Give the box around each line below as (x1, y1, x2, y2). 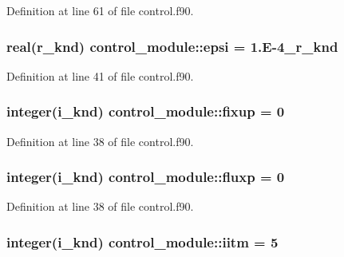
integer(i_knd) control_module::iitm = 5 (6, 231, 279, 251)
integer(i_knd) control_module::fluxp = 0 (6, 167, 285, 187)
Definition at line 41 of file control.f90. (6, 67, 194, 84)
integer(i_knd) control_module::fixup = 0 (6, 101, 285, 121)
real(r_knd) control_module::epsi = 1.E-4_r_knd (6, 36, 338, 56)
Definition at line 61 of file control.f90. (6, 2, 194, 18)
